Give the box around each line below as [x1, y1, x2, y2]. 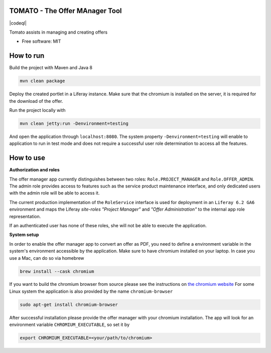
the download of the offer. [9, 98, 63, 104]
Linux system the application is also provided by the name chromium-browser [9, 288, 173, 294]
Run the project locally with [9, 107, 66, 113]
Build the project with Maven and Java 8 [9, 65, 93, 71]
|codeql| [9, 20, 27, 26]
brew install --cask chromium [20, 268, 94, 274]
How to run [9, 52, 45, 60]
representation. [9, 213, 41, 219]
